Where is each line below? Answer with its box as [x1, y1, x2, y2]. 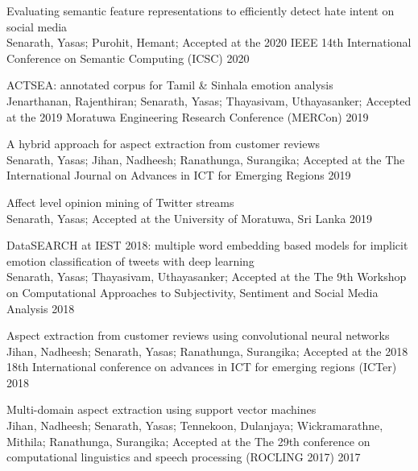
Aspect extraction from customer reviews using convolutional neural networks [6, 327, 390, 344]
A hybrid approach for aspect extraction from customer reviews [6, 135, 321, 152]
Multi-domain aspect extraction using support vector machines [6, 401, 317, 418]
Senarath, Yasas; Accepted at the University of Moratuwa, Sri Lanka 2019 [6, 209, 373, 226]
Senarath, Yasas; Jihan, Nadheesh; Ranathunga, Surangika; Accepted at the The [6, 151, 405, 167]
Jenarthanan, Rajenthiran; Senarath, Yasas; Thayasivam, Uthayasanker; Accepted [6, 92, 412, 109]
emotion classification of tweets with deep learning [6, 252, 255, 269]
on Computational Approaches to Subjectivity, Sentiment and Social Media [6, 283, 379, 300]
